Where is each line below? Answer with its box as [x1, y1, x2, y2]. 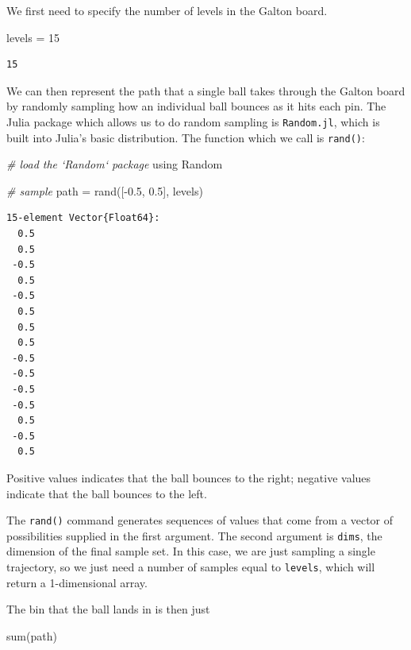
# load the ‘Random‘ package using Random [6, 156, 223, 172]
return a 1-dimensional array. [6, 574, 148, 590]
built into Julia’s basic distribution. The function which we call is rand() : [6, 129, 365, 145]
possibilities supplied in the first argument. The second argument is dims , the [6, 527, 382, 544]
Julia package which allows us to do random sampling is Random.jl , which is [6, 113, 380, 130]
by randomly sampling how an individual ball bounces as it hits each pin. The [6, 98, 386, 114]
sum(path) [6, 627, 57, 644]
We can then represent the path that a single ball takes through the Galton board [6, 82, 405, 99]
